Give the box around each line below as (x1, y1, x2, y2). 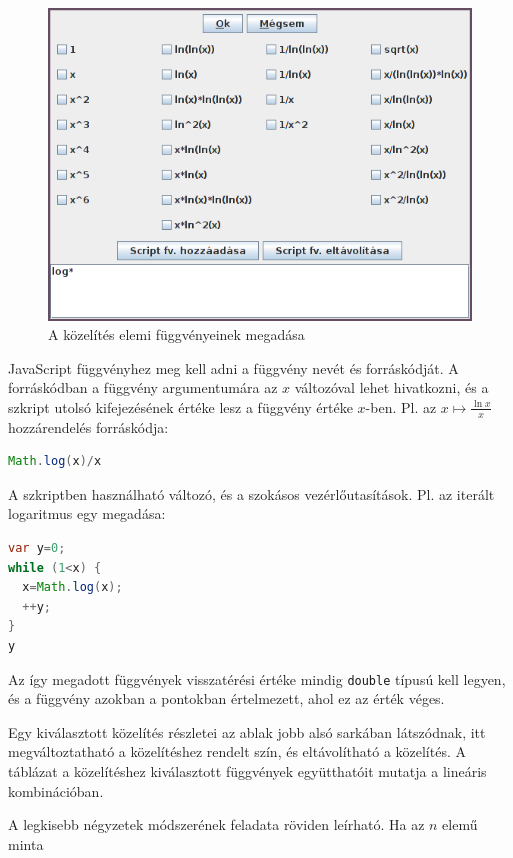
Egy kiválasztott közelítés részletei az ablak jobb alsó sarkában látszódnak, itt (8, 721, 486, 742)
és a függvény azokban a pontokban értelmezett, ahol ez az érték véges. (8, 688, 445, 709)
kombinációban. (8, 780, 104, 801)
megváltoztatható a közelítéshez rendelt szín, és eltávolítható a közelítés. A (8, 741, 466, 762)
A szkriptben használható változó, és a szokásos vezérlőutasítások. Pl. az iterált (8, 483, 495, 504)
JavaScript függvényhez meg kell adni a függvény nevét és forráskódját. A (8, 357, 459, 378)
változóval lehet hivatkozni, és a (294, 377, 489, 398)
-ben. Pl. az (365, 396, 437, 417)
